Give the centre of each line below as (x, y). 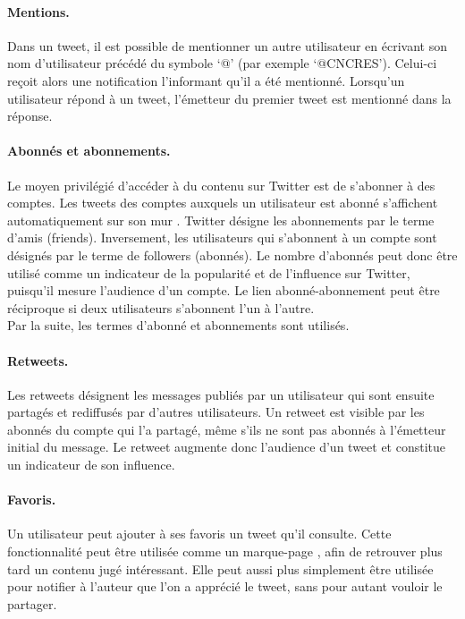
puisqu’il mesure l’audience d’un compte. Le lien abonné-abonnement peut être (224, 290)
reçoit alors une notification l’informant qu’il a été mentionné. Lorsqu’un (206, 80)
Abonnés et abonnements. (89, 151)
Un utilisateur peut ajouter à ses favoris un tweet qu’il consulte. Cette (199, 534)
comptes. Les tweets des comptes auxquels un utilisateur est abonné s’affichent (223, 203)
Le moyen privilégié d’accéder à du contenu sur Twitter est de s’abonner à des (221, 185)
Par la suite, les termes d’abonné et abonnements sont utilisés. (178, 325)
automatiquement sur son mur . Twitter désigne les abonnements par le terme (221, 220)
